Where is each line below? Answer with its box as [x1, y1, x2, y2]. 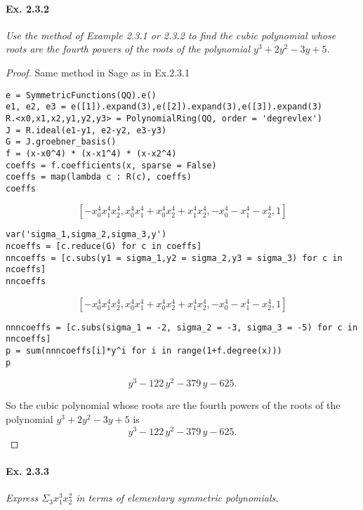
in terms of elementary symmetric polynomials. [76, 490, 279, 505]
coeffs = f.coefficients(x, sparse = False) [6, 160, 217, 170]
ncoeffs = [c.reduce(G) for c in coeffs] [6, 241, 202, 252]
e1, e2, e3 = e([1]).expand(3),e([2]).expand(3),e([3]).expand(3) [6, 102, 323, 112]
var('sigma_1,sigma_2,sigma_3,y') [6, 229, 167, 240]
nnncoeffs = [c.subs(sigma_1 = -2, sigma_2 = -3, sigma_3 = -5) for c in [6, 322, 358, 333]
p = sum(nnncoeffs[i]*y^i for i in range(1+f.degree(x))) [6, 346, 282, 356]
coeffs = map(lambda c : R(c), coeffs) [6, 172, 192, 182]
